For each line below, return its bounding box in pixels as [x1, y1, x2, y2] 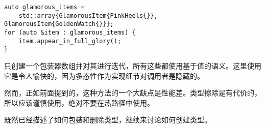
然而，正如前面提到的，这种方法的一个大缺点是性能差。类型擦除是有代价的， [4, 87, 261, 98]
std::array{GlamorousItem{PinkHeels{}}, [18, 12, 158, 19]
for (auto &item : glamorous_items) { [4, 28, 136, 36]
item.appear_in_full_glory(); [18, 37, 122, 45]
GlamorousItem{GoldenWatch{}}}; [4, 20, 114, 28]
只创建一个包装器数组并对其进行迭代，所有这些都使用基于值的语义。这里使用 [4, 60, 261, 71]
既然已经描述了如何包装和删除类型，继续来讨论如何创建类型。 [4, 114, 211, 125]
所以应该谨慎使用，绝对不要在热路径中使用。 [4, 97, 154, 108]
